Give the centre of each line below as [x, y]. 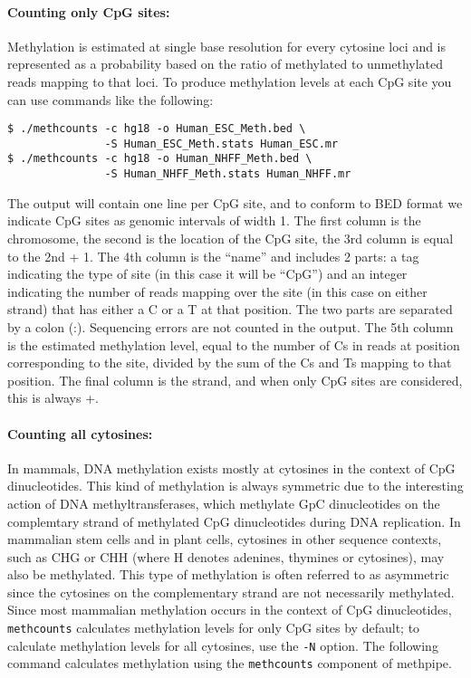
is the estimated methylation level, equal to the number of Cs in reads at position [234, 344]
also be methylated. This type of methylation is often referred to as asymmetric [228, 574]
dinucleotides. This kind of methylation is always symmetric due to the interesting [235, 486]
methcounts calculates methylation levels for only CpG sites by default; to [214, 628]
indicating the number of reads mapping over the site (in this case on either [217, 291]
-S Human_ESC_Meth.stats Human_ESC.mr [221, 143]
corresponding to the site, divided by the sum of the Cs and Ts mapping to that [230, 363]
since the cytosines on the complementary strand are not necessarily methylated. [231, 592]
